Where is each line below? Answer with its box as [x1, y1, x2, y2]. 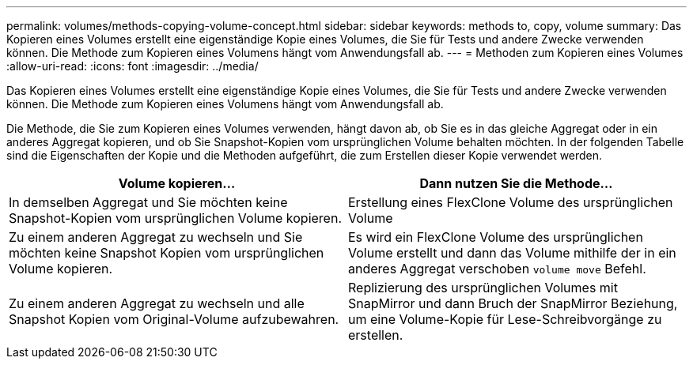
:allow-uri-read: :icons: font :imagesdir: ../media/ [6, 59, 259, 73]
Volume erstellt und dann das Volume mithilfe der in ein [348, 245, 676, 261]
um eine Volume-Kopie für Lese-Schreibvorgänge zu [348, 311, 662, 327]
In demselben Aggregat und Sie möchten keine [9, 194, 288, 210]
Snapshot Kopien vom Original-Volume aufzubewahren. [9, 311, 339, 327]
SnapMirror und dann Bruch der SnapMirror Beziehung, [348, 295, 678, 311]
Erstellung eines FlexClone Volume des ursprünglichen [348, 194, 673, 210]
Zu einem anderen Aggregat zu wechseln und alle [9, 295, 305, 311]
